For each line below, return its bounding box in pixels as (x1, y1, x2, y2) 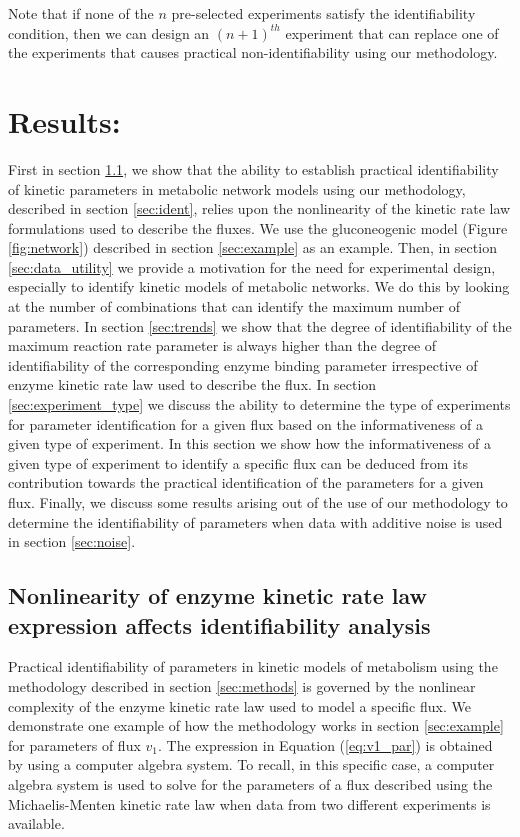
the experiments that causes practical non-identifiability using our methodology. (8, 42, 498, 63)
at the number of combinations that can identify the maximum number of (8, 296, 461, 317)
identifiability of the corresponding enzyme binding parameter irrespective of (8, 354, 478, 375)
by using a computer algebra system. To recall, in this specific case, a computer (8, 754, 495, 775)
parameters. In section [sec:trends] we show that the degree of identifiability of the (8, 315, 512, 336)
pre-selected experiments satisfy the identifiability (171, 3, 476, 23)
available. (8, 813, 65, 834)
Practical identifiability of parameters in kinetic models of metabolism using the (8, 656, 498, 677)
